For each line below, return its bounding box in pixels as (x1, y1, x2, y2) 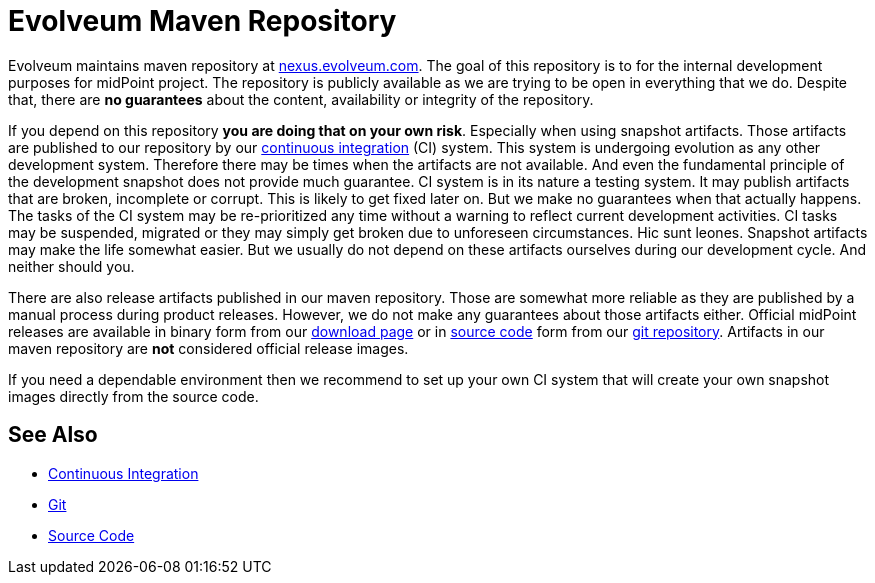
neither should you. (8, 257, 135, 275)
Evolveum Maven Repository (8, 4, 397, 38)
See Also (8, 422, 98, 448)
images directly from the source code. (8, 387, 259, 405)
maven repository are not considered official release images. (8, 339, 409, 357)
